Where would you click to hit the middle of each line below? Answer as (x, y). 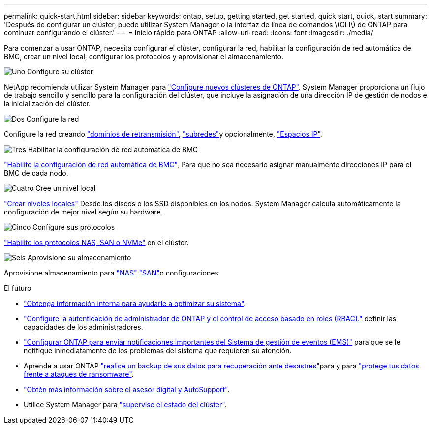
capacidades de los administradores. (83, 327)
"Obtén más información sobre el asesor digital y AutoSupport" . (127, 389)
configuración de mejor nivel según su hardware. (83, 212)
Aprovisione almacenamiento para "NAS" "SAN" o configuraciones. (112, 273)
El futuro (18, 288)
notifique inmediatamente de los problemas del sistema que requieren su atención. (158, 351)
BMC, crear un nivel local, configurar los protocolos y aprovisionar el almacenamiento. (144, 56)
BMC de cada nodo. (36, 173)
